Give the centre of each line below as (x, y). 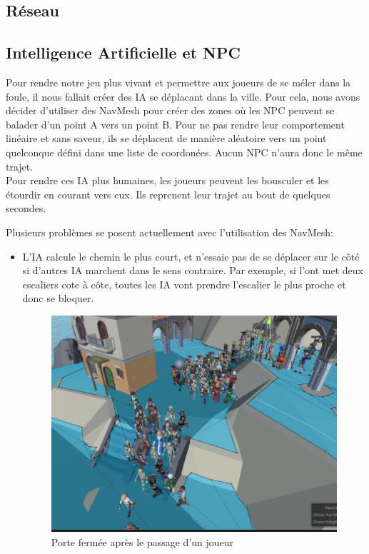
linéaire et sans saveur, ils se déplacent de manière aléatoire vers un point (166, 138)
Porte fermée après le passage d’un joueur (142, 542)
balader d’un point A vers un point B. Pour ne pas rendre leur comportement (175, 124)
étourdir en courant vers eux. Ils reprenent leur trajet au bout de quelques (168, 194)
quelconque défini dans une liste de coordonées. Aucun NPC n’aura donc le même (184, 152)
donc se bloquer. (58, 298)
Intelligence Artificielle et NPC (123, 52)
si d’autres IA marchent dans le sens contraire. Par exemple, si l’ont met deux (193, 270)
